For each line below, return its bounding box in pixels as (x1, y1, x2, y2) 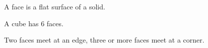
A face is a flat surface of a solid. (4, 1, 105, 11)
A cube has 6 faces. (4, 18, 63, 28)
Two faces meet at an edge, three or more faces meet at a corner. (4, 35, 204, 45)
